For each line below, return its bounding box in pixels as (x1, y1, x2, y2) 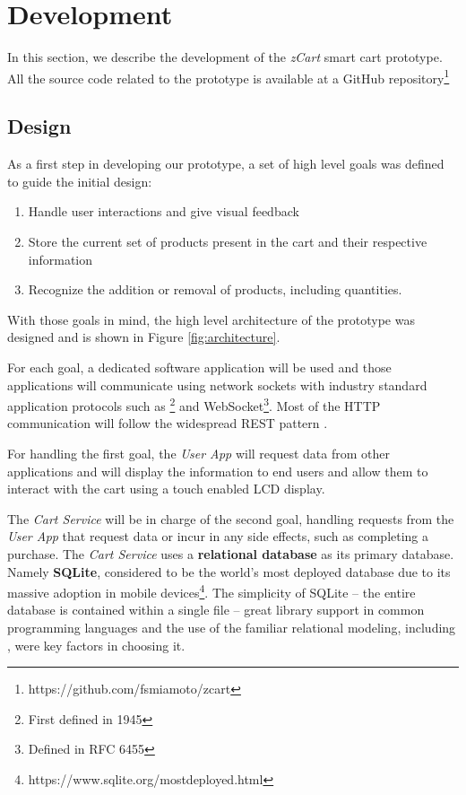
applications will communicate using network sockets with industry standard (7, 375, 427, 394)
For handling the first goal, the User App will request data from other (7, 443, 390, 462)
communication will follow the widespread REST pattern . (7, 414, 328, 432)
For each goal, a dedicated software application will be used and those (7, 357, 392, 376)
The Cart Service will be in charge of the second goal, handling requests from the (7, 509, 454, 528)
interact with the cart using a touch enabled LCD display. (7, 479, 325, 498)
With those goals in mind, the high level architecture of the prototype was (7, 310, 415, 328)
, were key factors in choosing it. (7, 635, 186, 654)
